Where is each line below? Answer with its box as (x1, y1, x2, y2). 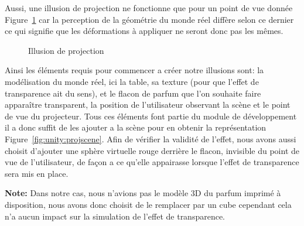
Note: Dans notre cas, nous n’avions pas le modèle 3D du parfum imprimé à (5, 187, 281, 199)
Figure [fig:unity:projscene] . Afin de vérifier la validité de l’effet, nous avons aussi (5, 132, 296, 145)
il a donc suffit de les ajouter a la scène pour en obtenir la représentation (5, 121, 267, 133)
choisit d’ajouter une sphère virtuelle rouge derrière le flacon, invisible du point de (5, 144, 299, 156)
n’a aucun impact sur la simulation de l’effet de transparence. (5, 210, 226, 222)
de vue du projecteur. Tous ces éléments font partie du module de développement (5, 109, 297, 122)
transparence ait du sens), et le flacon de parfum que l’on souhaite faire (5, 87, 261, 99)
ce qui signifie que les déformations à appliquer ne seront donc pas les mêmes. (5, 25, 283, 37)
